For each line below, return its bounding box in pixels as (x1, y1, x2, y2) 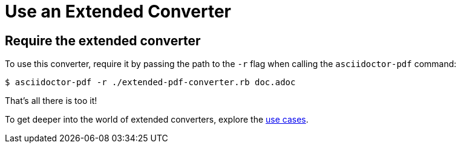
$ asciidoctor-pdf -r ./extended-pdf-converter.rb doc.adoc (5, 77, 296, 88)
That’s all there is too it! (5, 95, 97, 106)
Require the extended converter (5, 33, 201, 48)
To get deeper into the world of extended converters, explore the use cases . (5, 114, 309, 125)
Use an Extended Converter (5, 1, 231, 22)
